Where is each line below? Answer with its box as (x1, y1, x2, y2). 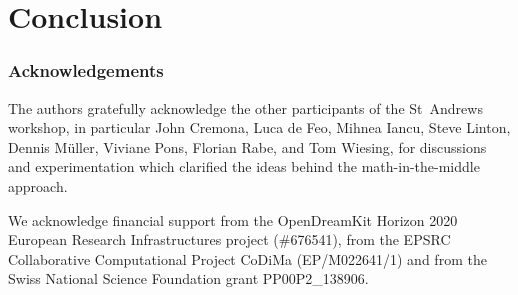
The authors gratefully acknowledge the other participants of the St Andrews (8, 97, 483, 118)
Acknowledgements (8, 58, 164, 83)
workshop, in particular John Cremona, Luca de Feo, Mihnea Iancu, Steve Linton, (8, 117, 511, 138)
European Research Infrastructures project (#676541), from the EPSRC (8, 229, 451, 250)
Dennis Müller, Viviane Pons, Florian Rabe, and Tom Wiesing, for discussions (8, 136, 487, 157)
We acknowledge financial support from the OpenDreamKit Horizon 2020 (8, 209, 458, 230)
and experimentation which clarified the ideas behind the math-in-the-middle (8, 156, 480, 177)
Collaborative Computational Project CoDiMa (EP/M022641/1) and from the (8, 248, 487, 269)
